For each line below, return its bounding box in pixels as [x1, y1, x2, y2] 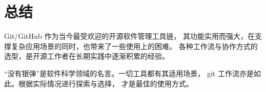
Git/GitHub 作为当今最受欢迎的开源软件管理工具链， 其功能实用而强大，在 [4, 31, 255, 41]
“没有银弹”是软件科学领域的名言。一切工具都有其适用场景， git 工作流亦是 [4, 67, 254, 78]
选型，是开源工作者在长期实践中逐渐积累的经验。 [4, 51, 169, 61]
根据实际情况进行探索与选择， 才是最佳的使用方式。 [18, 78, 193, 88]
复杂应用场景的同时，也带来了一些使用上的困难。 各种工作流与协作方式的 [11, 40, 258, 51]
